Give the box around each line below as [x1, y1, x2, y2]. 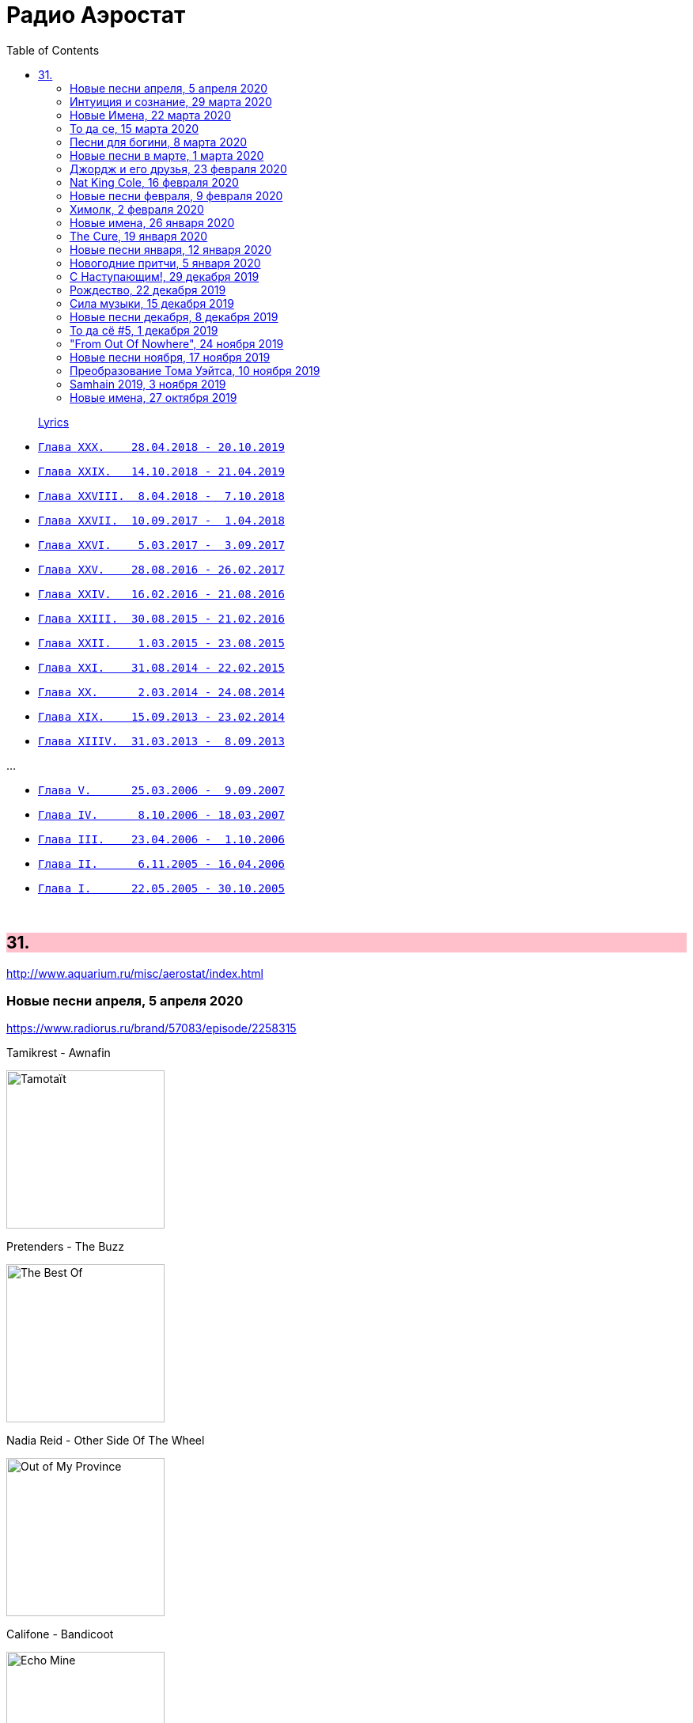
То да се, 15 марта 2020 [70, 121, 199, 135]
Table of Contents [6, 43, 100, 57]
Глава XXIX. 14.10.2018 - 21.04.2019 [38, 464, 285, 478]
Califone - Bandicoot [6, 1627, 114, 1642]
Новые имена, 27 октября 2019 [70, 390, 237, 404]
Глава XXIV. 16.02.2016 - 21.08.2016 [38, 587, 285, 600]
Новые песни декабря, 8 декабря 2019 [70, 309, 278, 324]
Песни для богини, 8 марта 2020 [70, 134, 248, 149]
